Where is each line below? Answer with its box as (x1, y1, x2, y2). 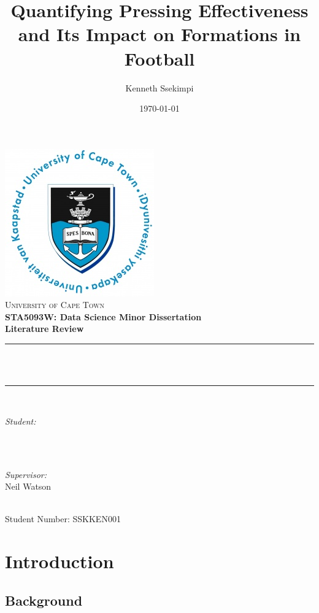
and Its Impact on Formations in (18, 21, 301, 47)
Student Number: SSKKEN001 (5, 512, 121, 525)
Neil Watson (5, 480, 52, 493)
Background (5, 590, 83, 609)
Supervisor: (5, 468, 47, 480)
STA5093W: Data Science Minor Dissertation (5, 310, 202, 323)
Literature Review (5, 322, 84, 335)
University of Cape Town (5, 298, 105, 311)
